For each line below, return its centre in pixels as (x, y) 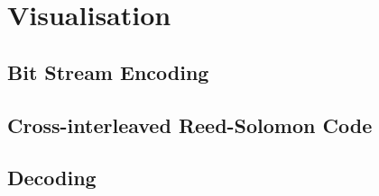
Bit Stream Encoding (108, 71)
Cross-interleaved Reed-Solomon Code (190, 125)
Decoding (52, 178)
